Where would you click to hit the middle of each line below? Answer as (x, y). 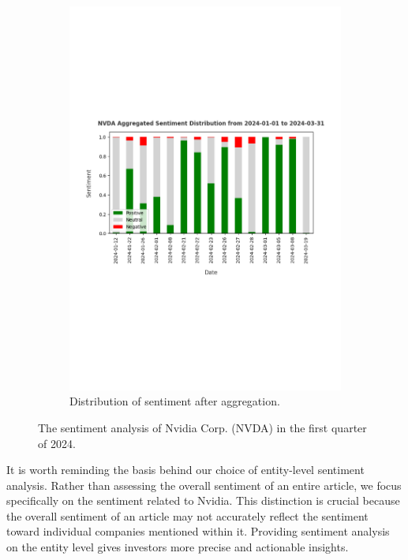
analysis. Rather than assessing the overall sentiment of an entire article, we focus (204, 485)
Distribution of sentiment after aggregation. (175, 401)
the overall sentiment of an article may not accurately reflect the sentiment (187, 515)
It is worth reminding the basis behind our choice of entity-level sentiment (185, 470)
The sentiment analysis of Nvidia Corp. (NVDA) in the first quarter (202, 427)
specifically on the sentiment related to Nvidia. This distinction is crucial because (203, 500)
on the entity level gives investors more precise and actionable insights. (178, 547)
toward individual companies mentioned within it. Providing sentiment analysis (198, 531)
